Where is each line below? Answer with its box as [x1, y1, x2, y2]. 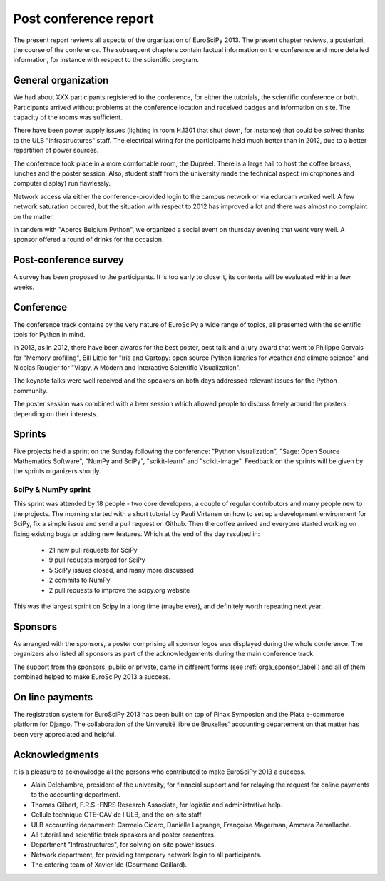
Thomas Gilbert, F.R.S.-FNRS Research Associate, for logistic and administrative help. [31, 800, 283, 809]
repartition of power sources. [13, 146, 99, 155]
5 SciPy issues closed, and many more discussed [48, 565, 194, 574]
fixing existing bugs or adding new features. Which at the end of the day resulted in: [13, 529, 260, 538]
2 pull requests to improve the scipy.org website [48, 585, 190, 594]
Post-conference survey [13, 254, 125, 266]
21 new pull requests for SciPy [48, 546, 138, 555]
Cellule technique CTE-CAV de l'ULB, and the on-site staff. [31, 810, 203, 819]
